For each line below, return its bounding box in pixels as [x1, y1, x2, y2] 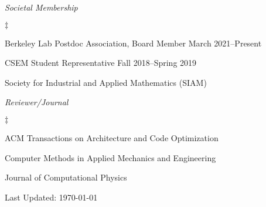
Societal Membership [5, 1, 78, 13]
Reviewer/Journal [5, 96, 69, 108]
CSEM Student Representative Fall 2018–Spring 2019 [5, 56, 197, 69]
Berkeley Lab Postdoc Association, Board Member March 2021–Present [5, 36, 262, 49]
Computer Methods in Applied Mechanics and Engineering [5, 151, 216, 163]
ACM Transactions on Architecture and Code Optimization [5, 131, 219, 143]
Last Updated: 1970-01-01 [5, 191, 98, 203]
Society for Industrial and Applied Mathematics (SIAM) [5, 76, 207, 88]
